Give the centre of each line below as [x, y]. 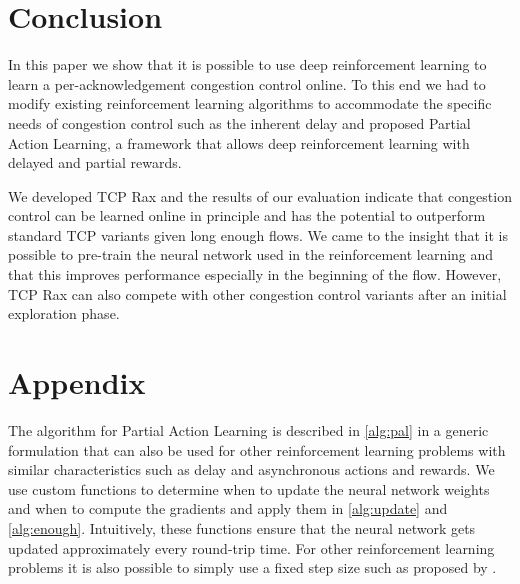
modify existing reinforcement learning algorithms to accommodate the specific [250, 103]
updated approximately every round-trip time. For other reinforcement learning [251, 547]
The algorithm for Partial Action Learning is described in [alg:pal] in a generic [248, 429]
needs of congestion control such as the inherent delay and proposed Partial [239, 122]
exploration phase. [64, 313]
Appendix [77, 382]
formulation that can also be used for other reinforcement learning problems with [257, 449]
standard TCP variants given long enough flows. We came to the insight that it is [258, 234]
